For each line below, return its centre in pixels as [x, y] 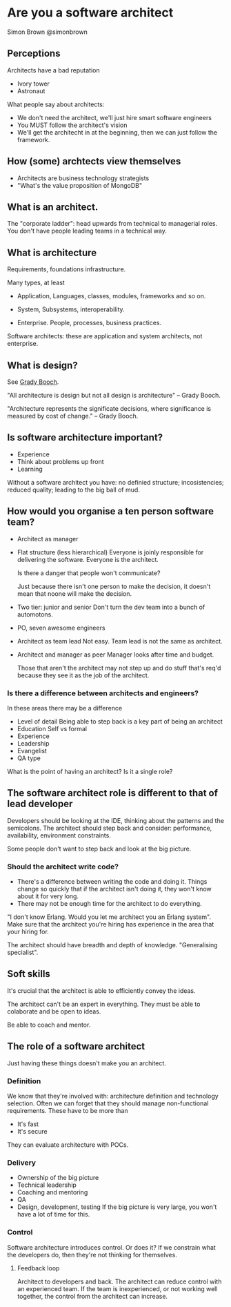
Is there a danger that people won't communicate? [89, 573]
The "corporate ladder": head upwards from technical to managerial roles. [112, 224]
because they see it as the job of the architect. [83, 675]
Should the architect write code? [63, 867]
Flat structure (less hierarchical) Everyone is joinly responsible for [110, 552]
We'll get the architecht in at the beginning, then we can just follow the [117, 132]
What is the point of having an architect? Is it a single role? [90, 771]
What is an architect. [53, 207]
